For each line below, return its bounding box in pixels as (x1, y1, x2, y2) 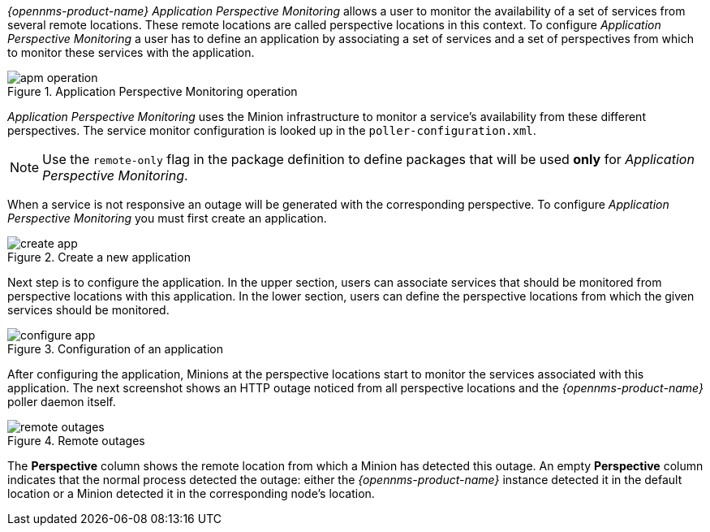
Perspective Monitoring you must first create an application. (7, 211, 327, 225)
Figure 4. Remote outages (7, 434, 145, 448)
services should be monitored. (7, 303, 170, 317)
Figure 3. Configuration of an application (7, 342, 223, 356)
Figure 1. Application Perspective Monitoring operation (7, 84, 298, 98)
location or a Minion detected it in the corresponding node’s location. (7, 487, 375, 500)
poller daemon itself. (7, 395, 116, 409)
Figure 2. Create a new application (7, 250, 191, 264)
